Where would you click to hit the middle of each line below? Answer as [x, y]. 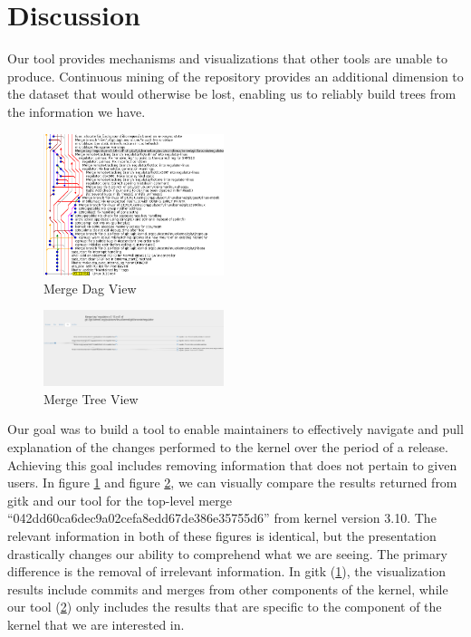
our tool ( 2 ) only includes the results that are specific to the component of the [225, 607]
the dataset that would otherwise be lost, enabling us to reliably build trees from [232, 94]
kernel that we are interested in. [96, 624]
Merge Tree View [91, 398]
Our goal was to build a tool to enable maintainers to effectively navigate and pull [235, 429]
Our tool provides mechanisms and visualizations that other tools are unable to [227, 58]
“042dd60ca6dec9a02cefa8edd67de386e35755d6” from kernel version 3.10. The [222, 518]
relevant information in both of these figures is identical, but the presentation [222, 535]
